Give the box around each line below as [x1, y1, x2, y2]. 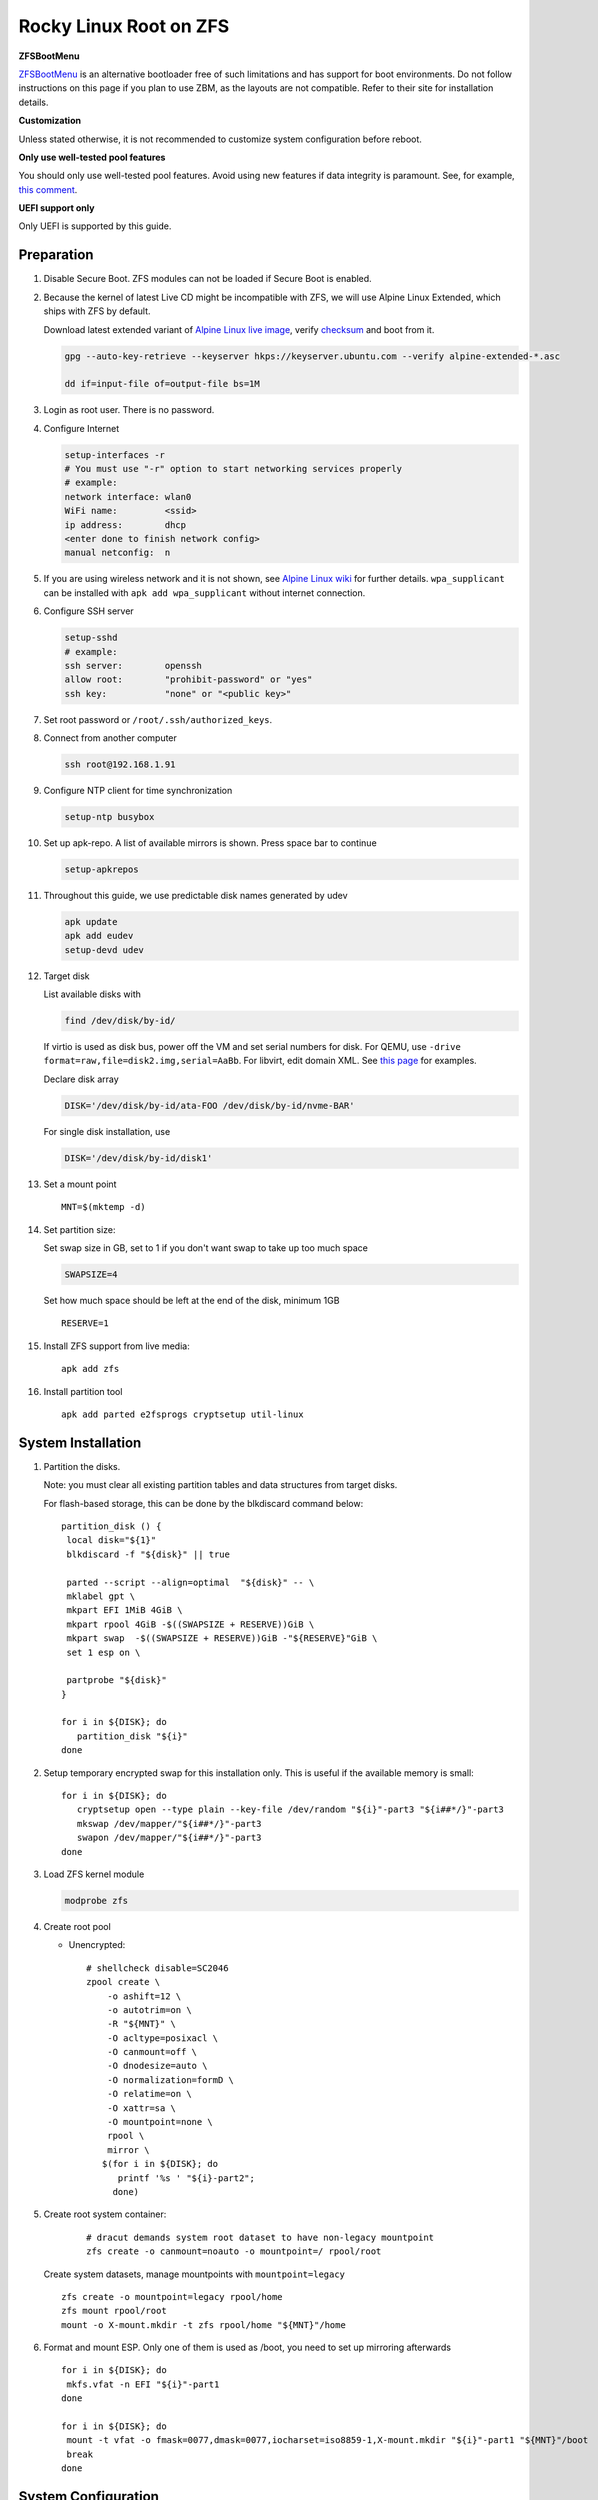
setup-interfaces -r [64, 449, 165, 460]
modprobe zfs [64, 1895, 129, 1906]
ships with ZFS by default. [43, 305, 151, 317]
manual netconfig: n [64, 547, 171, 559]
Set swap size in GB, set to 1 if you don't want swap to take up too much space [43, 1241, 369, 1254]
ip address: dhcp [64, 519, 187, 530]
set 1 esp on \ [66, 1646, 141, 1658]
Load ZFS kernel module [43, 1868, 145, 1880]
